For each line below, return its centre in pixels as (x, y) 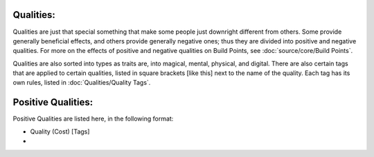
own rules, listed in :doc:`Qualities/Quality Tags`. (82, 83)
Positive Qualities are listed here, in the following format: (93, 119)
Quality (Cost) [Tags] (60, 132)
